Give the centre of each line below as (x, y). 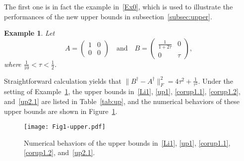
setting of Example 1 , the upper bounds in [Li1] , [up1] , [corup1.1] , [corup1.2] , (122, 91)
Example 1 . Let (30, 33)
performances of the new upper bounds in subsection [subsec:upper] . (108, 16)
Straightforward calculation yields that (63, 80)
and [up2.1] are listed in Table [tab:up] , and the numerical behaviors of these (122, 101)
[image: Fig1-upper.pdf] (65, 127)
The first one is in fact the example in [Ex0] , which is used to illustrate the (119, 6)
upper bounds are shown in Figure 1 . (61, 111)
